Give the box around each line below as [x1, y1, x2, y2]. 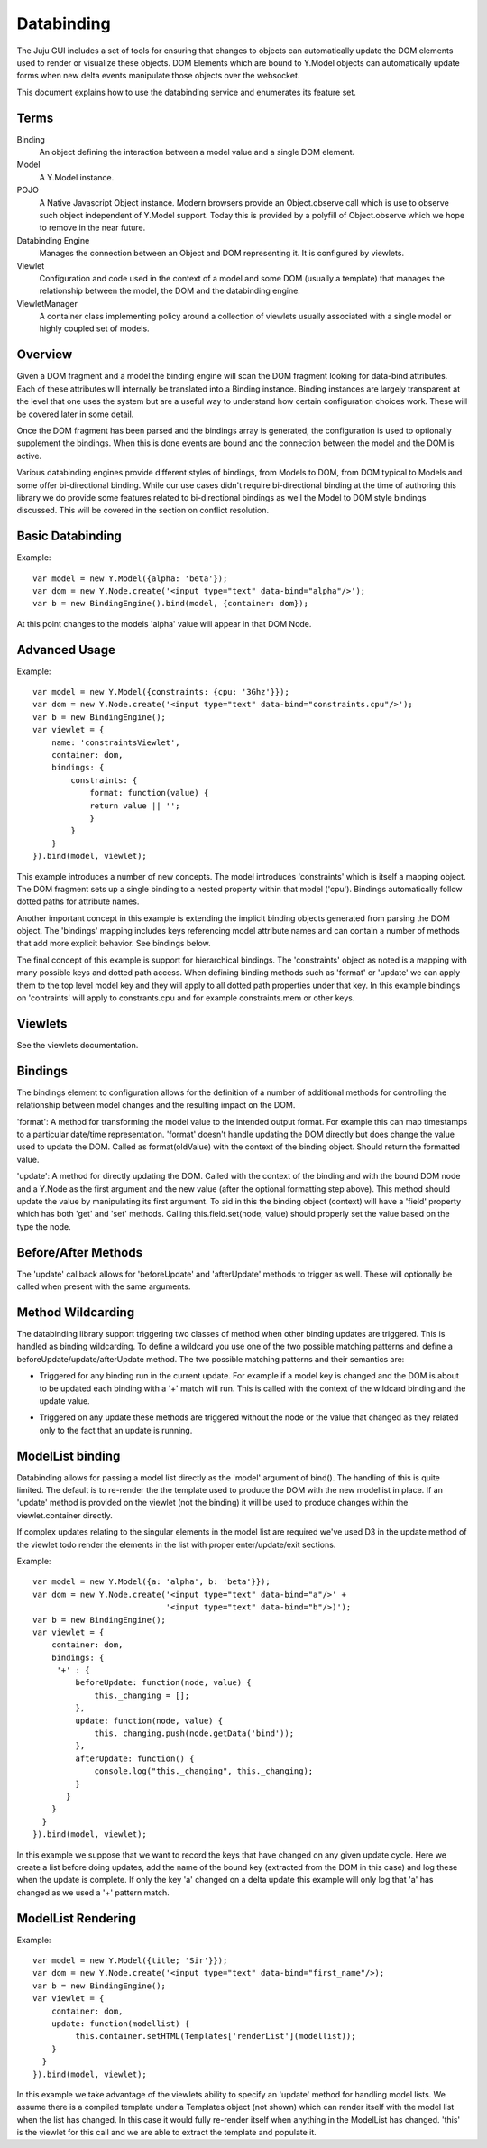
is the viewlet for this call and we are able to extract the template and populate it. [16, 2127, 317, 2138]
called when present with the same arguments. [16, 1281, 191, 1292]
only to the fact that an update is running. [39, 1424, 193, 1435]
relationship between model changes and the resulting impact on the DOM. [16, 1100, 296, 1111]
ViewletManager [16, 298, 78, 309]
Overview [16, 347, 73, 363]
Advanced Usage [16, 641, 116, 658]
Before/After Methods [16, 1245, 143, 1260]
